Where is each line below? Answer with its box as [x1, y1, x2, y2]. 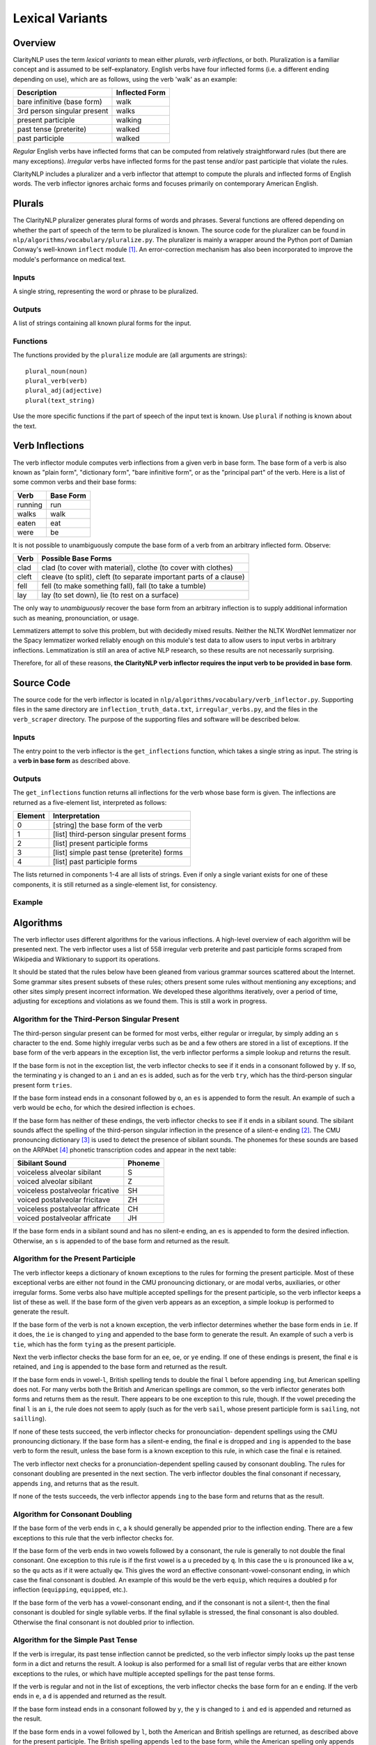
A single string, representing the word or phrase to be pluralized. [13, 287, 198, 296]
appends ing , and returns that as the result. [13, 1479, 139, 1487]
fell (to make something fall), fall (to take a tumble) [41, 581, 207, 591]
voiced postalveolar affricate [17, 1213, 111, 1223]
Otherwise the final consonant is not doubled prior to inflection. [13, 1618, 195, 1626]
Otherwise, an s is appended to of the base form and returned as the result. [13, 1236, 230, 1245]
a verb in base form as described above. [13, 757, 130, 765]
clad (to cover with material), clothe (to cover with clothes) [41, 563, 233, 572]
